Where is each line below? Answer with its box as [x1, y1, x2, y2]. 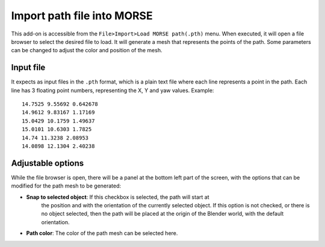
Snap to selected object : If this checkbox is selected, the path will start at [26, 193, 209, 201]
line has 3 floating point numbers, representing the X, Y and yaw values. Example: [11, 87, 214, 94]
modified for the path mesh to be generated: [11, 182, 122, 189]
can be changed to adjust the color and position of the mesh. [11, 47, 162, 54]
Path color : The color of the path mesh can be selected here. [26, 230, 178, 237]
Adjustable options [11, 158, 84, 168]
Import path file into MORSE [11, 9, 153, 22]
